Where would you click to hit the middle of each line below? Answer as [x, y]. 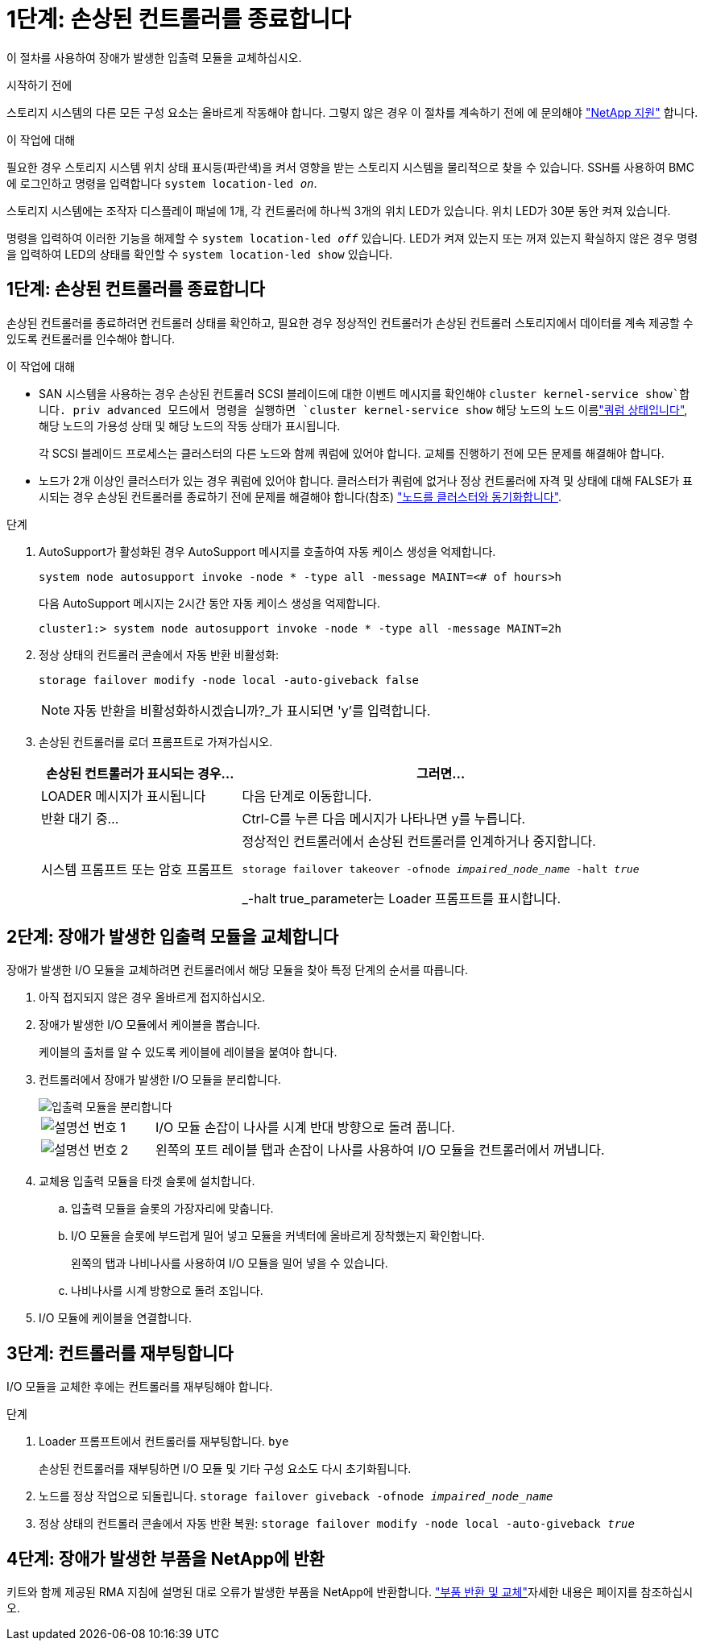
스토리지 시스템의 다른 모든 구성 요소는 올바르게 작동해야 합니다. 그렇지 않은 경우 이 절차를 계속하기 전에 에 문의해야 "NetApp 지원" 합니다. [352, 112]
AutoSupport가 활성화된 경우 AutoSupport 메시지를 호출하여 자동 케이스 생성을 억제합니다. [267, 551]
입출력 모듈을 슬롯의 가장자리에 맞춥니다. [172, 1209]
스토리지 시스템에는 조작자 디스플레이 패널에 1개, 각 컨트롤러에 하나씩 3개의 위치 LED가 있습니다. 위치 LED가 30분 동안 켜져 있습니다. [339, 210]
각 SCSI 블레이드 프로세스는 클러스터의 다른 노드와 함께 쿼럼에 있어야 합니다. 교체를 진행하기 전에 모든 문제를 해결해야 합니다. [352, 453]
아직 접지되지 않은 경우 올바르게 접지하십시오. [152, 998]
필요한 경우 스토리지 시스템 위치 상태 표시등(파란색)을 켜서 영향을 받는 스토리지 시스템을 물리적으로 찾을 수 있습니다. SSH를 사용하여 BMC [350, 167]
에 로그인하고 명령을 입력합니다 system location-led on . [162, 183]
